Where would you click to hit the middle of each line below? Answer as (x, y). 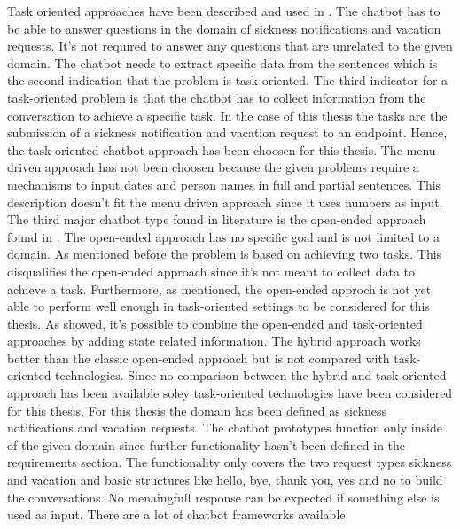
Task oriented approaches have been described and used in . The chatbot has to (224, 11)
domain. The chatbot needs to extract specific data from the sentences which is (222, 62)
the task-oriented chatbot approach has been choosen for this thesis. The (205, 149)
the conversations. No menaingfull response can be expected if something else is (223, 497)
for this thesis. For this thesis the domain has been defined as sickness (197, 410)
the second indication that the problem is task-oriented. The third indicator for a (228, 80)
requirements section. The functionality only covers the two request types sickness (230, 462)
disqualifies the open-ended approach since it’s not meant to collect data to (211, 271)
